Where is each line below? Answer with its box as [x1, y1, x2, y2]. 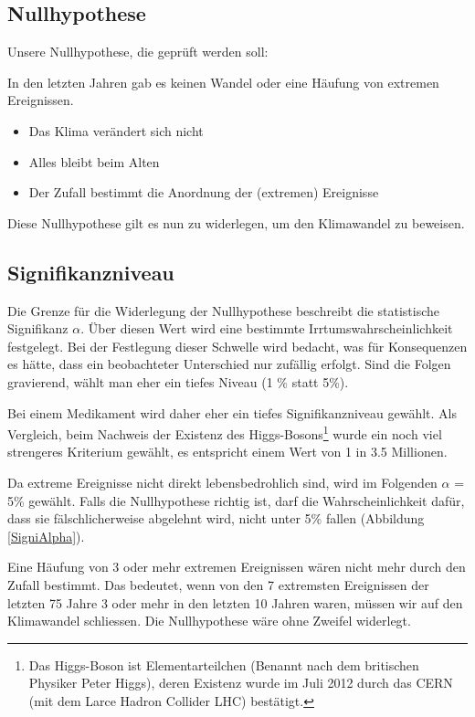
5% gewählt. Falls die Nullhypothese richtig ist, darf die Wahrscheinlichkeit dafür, [7, 490, 465, 510]
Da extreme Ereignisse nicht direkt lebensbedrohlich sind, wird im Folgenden [7, 472, 438, 491]
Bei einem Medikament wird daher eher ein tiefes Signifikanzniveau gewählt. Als [7, 403, 458, 422]
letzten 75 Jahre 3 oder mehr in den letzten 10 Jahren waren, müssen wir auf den [7, 593, 463, 612]
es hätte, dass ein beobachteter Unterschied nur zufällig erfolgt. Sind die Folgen [7, 354, 451, 374]
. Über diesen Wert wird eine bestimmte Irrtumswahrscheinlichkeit [80, 319, 453, 338]
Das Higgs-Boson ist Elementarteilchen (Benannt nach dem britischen [28, 655, 419, 674]
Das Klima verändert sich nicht [28, 121, 204, 140]
